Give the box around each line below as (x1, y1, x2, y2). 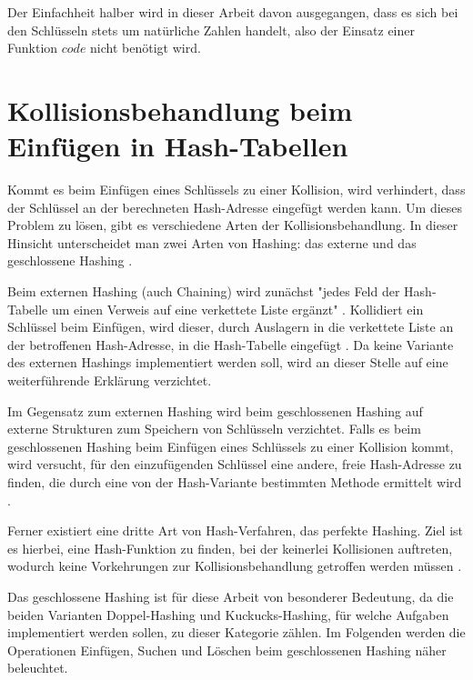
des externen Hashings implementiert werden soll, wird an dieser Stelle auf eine (7, 353, 448, 372)
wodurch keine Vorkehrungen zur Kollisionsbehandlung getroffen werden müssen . (7, 556, 462, 575)
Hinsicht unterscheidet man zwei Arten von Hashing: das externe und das (7, 233, 417, 252)
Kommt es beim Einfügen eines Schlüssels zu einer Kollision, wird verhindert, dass (7, 180, 466, 199)
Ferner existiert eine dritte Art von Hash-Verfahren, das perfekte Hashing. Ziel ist (7, 521, 464, 540)
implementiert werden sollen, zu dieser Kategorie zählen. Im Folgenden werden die (7, 623, 466, 642)
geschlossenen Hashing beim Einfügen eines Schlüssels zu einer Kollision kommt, (7, 436, 454, 455)
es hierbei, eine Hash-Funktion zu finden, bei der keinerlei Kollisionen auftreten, (7, 538, 453, 557)
